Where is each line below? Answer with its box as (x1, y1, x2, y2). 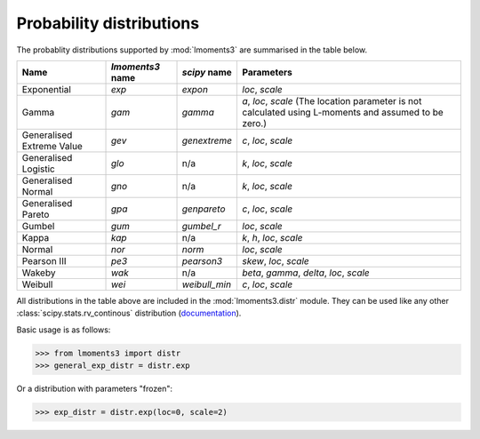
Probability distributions (16, 13, 200, 33)
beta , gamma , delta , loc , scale (242, 267, 371, 279)
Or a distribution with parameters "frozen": (16, 383, 173, 395)
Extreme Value (21, 140, 84, 152)
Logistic (21, 163, 55, 175)
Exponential (21, 83, 71, 95)
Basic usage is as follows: (16, 324, 111, 335)
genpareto (181, 203, 226, 215)
